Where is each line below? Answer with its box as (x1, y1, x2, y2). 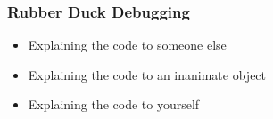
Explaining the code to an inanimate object (28, 65, 267, 83)
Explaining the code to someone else (28, 36, 227, 54)
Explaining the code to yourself (28, 95, 200, 114)
